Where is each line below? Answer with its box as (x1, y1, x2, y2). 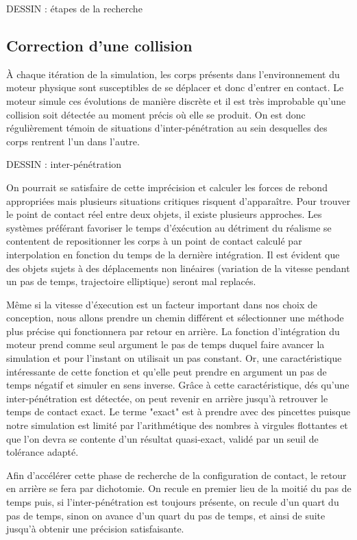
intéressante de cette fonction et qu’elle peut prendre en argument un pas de (6, 364, 327, 378)
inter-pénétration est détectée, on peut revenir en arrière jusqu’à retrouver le (6, 391, 328, 405)
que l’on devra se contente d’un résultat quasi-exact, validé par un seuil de (6, 431, 319, 445)
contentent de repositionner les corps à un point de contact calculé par (6, 234, 302, 248)
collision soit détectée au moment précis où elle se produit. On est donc (6, 107, 306, 121)
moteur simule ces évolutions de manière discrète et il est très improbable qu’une (6, 93, 346, 108)
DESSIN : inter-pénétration (6, 157, 122, 171)
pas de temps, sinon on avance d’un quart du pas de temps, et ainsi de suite (6, 508, 325, 522)
